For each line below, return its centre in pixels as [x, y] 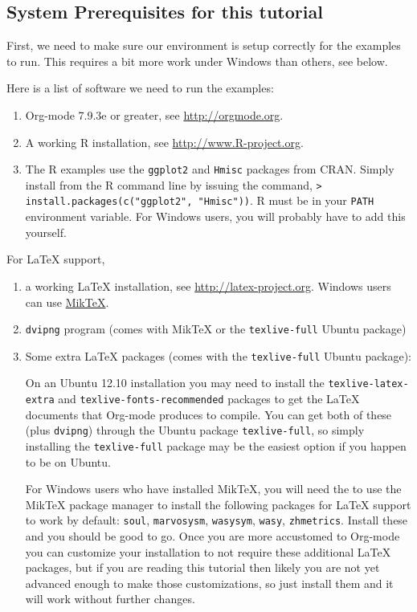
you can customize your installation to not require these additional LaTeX [208, 551]
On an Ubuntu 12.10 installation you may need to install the [175, 383]
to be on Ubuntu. [68, 461]
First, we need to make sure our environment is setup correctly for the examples [204, 45]
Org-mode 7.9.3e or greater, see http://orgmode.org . [154, 114]
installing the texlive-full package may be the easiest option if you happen [216, 445]
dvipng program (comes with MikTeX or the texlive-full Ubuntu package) [216, 329]
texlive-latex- [368, 384]
